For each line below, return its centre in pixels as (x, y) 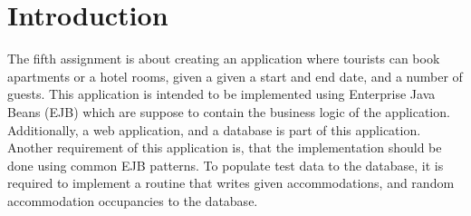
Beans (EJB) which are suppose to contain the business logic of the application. (229, 111)
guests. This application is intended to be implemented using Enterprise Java (221, 94)
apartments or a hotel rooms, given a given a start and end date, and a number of (235, 76)
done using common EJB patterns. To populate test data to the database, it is (226, 165)
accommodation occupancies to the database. (133, 200)
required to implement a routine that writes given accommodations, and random (231, 183)
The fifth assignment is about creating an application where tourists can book (224, 59)
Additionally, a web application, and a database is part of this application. (214, 129)
